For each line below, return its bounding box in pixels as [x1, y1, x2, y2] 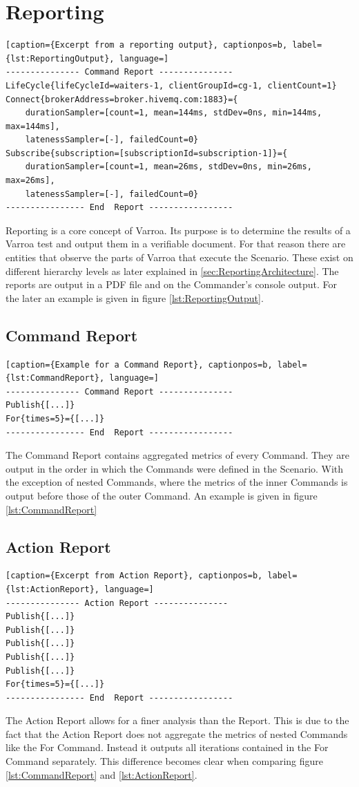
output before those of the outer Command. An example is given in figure [6, 488, 318, 502]
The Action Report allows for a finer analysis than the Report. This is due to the [6, 713, 349, 728]
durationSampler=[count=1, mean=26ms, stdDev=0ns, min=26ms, [25, 162, 312, 172]
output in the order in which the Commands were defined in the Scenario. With [6, 461, 344, 475]
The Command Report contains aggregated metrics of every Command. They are [6, 448, 349, 462]
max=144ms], [6, 121, 60, 131]
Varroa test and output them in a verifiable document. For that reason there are [6, 236, 346, 251]
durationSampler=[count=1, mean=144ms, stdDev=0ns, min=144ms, [25, 108, 322, 118]
